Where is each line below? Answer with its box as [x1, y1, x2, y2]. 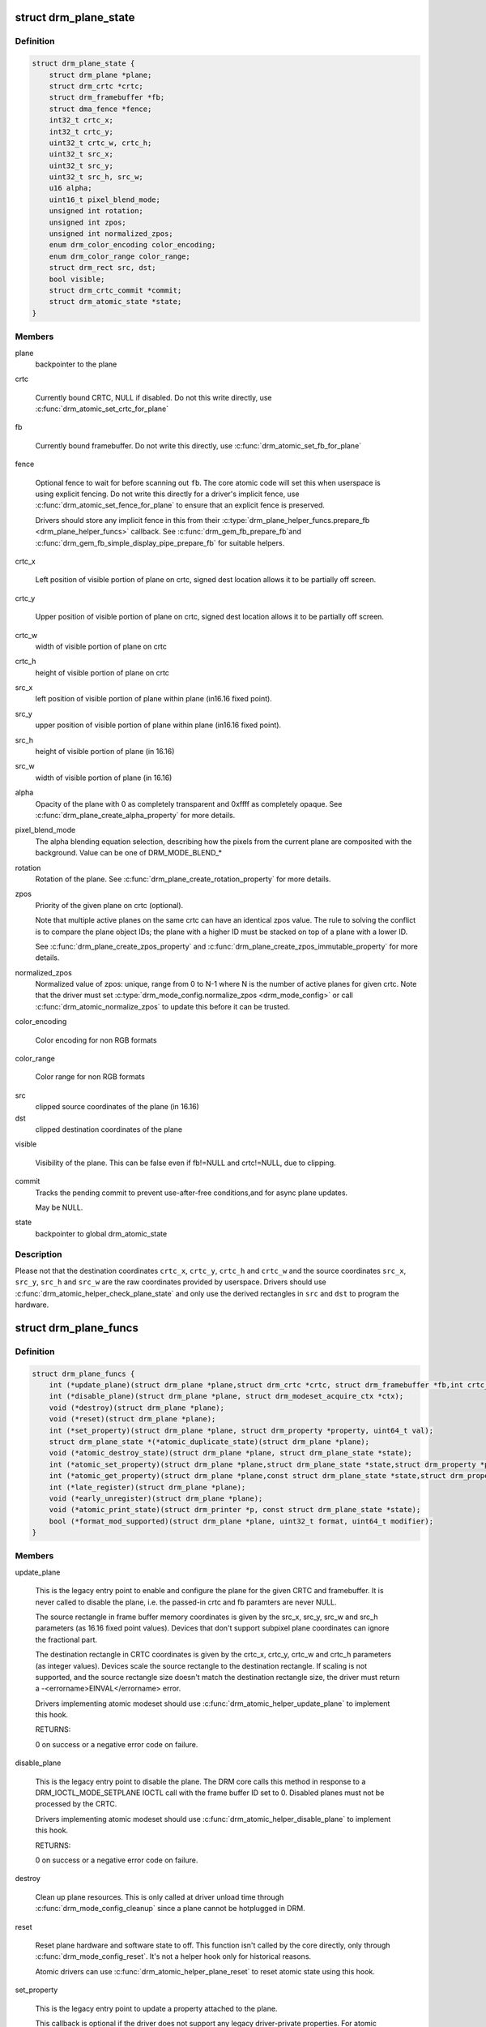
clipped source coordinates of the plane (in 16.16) [35, 1102, 200, 1112]
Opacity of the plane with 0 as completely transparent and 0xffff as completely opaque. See [35, 799, 343, 808]
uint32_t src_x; [49, 150, 113, 159]
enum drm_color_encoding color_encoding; [49, 240, 216, 250]
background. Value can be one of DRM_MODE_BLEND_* [35, 848, 223, 858]
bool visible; [49, 274, 105, 284]
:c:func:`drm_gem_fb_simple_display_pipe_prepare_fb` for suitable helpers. [35, 538, 285, 547]
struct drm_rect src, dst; [49, 264, 157, 272]
